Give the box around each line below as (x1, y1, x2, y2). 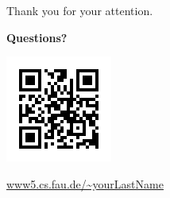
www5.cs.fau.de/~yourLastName (6, 176, 164, 192)
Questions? (6, 29, 68, 45)
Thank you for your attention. (6, 2, 153, 18)
